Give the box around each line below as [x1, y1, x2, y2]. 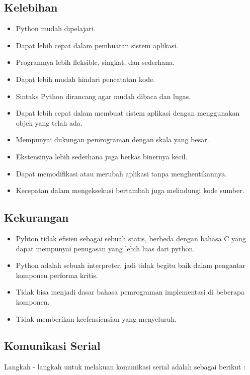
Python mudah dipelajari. [16, 23, 96, 34]
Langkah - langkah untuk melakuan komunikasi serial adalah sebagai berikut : [4, 361, 246, 372]
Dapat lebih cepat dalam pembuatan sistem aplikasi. [16, 40, 179, 50]
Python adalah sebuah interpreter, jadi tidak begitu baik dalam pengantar [16, 260, 246, 270]
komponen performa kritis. [16, 269, 98, 280]
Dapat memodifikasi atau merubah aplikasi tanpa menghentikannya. [16, 168, 227, 178]
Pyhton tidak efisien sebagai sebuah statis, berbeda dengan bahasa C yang [16, 233, 246, 243]
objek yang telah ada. [16, 117, 82, 128]
